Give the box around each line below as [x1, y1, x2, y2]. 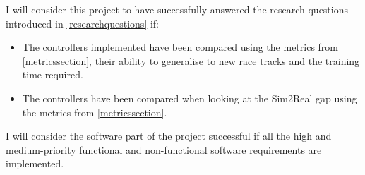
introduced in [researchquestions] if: [6, 16, 160, 30]
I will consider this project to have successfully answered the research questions [6, 2, 348, 16]
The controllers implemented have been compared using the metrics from [22, 40, 339, 54]
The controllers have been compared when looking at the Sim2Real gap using [22, 90, 357, 105]
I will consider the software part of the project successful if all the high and [6, 128, 332, 143]
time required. [22, 67, 83, 82]
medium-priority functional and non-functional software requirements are [6, 142, 322, 157]
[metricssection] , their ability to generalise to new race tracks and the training [22, 53, 360, 68]
